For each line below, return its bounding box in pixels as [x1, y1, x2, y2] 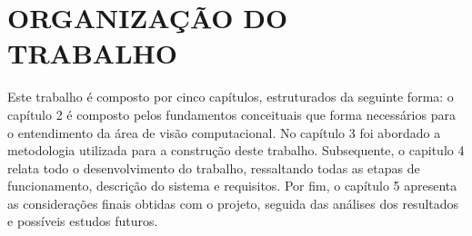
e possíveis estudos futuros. [7, 211, 158, 231]
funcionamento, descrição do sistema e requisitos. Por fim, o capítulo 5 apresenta [7, 176, 457, 195]
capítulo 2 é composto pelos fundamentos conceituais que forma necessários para [7, 104, 456, 123]
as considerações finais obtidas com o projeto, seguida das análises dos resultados [7, 193, 459, 212]
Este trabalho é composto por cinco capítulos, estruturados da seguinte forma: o [7, 87, 454, 106]
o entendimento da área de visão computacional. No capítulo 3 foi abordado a [7, 123, 441, 142]
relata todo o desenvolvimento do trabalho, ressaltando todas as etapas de [7, 158, 420, 177]
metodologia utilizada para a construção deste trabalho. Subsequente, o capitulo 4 [7, 141, 465, 160]
